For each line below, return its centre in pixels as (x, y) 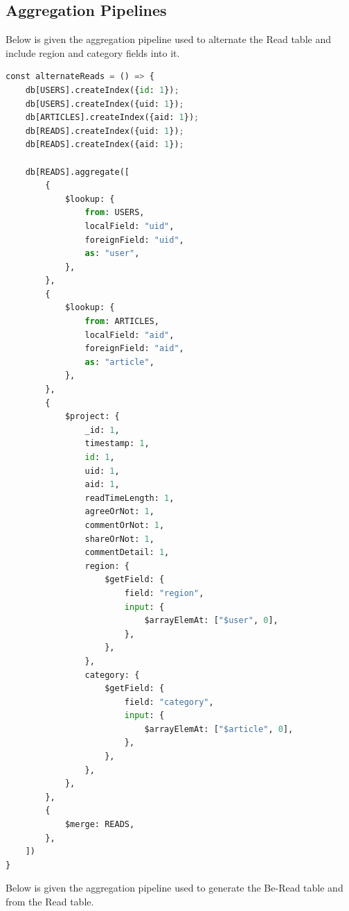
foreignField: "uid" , (134, 240)
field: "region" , (164, 593)
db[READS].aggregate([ (77, 172)
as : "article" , (119, 362)
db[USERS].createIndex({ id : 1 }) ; (102, 90)
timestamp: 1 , (117, 444)
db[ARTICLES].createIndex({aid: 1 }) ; (112, 118)
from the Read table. (50, 902)
